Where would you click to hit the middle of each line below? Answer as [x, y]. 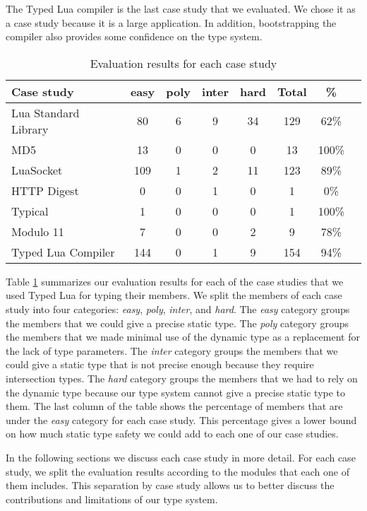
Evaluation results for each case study [183, 63]
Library [30, 129]
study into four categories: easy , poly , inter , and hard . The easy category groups [178, 309]
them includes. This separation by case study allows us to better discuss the [170, 485]
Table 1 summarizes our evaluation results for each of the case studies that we [175, 281]
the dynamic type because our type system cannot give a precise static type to [176, 392]
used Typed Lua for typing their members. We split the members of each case [174, 295]
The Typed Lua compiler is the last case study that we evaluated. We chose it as [181, 8]
